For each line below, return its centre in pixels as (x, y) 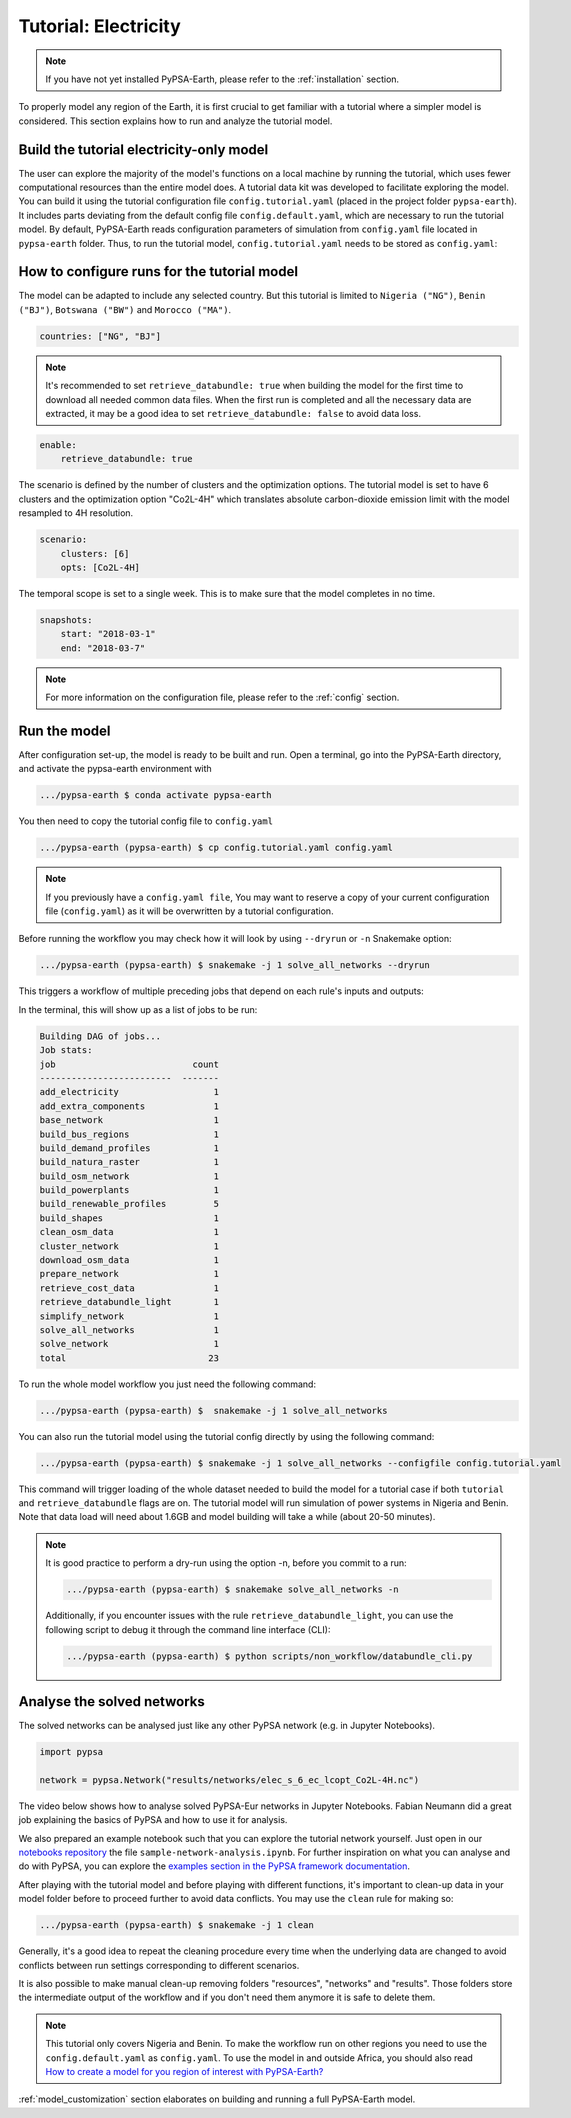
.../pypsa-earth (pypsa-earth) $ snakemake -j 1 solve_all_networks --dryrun (234, 965)
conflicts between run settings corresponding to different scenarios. (159, 1965)
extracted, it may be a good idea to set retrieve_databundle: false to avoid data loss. (233, 414)
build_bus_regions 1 (129, 1134)
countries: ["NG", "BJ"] (100, 336)
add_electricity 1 (129, 1092)
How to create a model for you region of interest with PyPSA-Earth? (184, 2071)
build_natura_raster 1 (129, 1162)
